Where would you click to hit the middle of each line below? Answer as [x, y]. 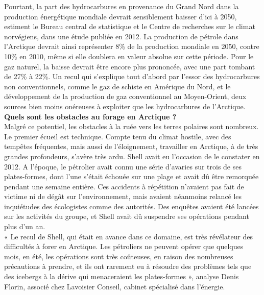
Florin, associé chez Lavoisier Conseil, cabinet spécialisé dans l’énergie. [115, 286]
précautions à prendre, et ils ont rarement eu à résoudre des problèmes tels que [128, 266]
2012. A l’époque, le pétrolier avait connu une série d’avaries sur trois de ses [123, 166]
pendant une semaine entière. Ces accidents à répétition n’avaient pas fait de [124, 186]
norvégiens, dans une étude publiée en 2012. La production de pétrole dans [121, 36]
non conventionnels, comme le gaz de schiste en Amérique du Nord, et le [117, 86]
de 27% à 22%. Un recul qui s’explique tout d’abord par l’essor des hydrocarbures [132, 76]
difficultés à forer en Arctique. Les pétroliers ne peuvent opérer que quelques [124, 246]
